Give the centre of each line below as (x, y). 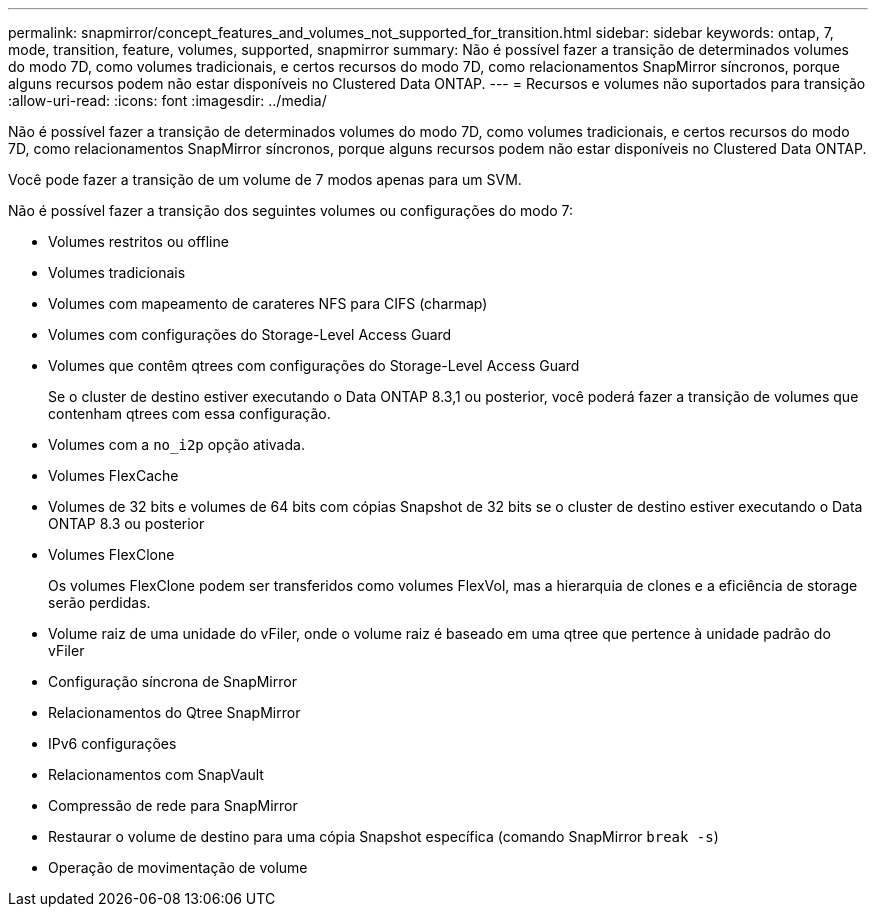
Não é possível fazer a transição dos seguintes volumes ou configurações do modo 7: (291, 210)
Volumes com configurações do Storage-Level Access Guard (250, 334)
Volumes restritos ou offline (138, 241)
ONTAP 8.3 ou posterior (126, 523)
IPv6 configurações (112, 743)
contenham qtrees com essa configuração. (189, 413)
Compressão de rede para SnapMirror (173, 805)
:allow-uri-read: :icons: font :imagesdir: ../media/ (167, 100)
